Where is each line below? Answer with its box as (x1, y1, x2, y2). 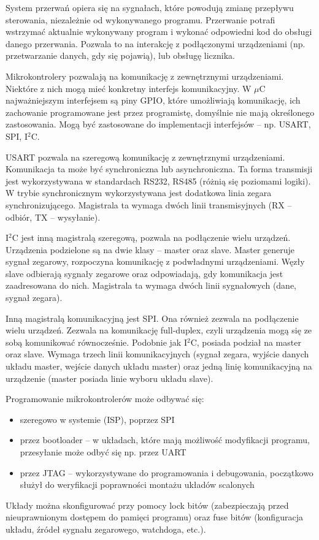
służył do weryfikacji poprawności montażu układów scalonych (20, 478, 255, 491)
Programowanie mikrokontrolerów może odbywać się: (6, 392, 204, 405)
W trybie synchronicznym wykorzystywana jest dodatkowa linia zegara (6, 186, 272, 199)
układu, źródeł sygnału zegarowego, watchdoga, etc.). (6, 522, 206, 535)
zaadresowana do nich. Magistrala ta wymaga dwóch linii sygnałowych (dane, (6, 279, 297, 292)
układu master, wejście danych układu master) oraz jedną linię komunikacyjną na (6, 360, 312, 373)
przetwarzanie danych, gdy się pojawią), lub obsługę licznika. (6, 49, 236, 62)
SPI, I (6, 129, 28, 142)
